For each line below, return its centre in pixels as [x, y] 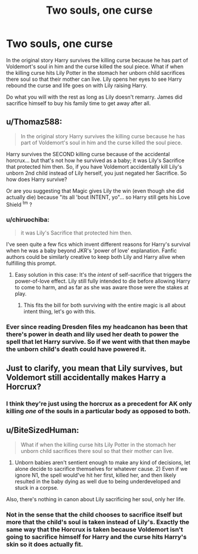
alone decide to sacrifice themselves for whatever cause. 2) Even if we [101, 468]
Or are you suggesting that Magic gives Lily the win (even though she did [95, 191]
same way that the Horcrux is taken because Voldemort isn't [95, 529]
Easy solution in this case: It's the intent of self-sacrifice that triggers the [103, 274]
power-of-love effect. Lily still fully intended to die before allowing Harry [103, 281]
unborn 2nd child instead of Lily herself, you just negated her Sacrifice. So [97, 173]
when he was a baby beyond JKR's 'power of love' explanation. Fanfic [92, 251]
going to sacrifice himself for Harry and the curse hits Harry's [97, 537]
